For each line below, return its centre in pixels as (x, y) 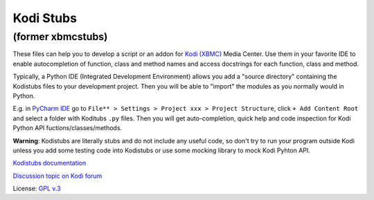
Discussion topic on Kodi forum (57, 176)
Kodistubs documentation (50, 163)
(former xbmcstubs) (60, 37)
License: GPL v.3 (37, 189)
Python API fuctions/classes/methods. (68, 128)
